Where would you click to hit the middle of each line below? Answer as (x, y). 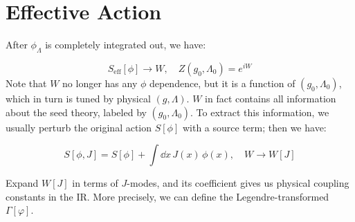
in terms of (95, 183)
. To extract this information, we (260, 112)
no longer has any (100, 83)
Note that (26, 83)
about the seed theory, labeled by (76, 112)
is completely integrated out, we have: (126, 45)
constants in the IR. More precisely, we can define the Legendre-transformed (167, 196)
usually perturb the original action (79, 127)
